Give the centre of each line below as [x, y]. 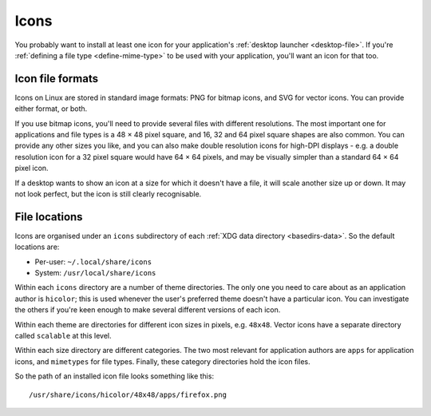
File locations [49, 217]
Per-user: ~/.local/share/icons [93, 261]
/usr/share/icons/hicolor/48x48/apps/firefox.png [128, 394]
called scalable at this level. [63, 336]
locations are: [37, 247]
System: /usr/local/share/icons [95, 273]
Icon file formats [57, 79]
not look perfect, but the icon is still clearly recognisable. [108, 194]
